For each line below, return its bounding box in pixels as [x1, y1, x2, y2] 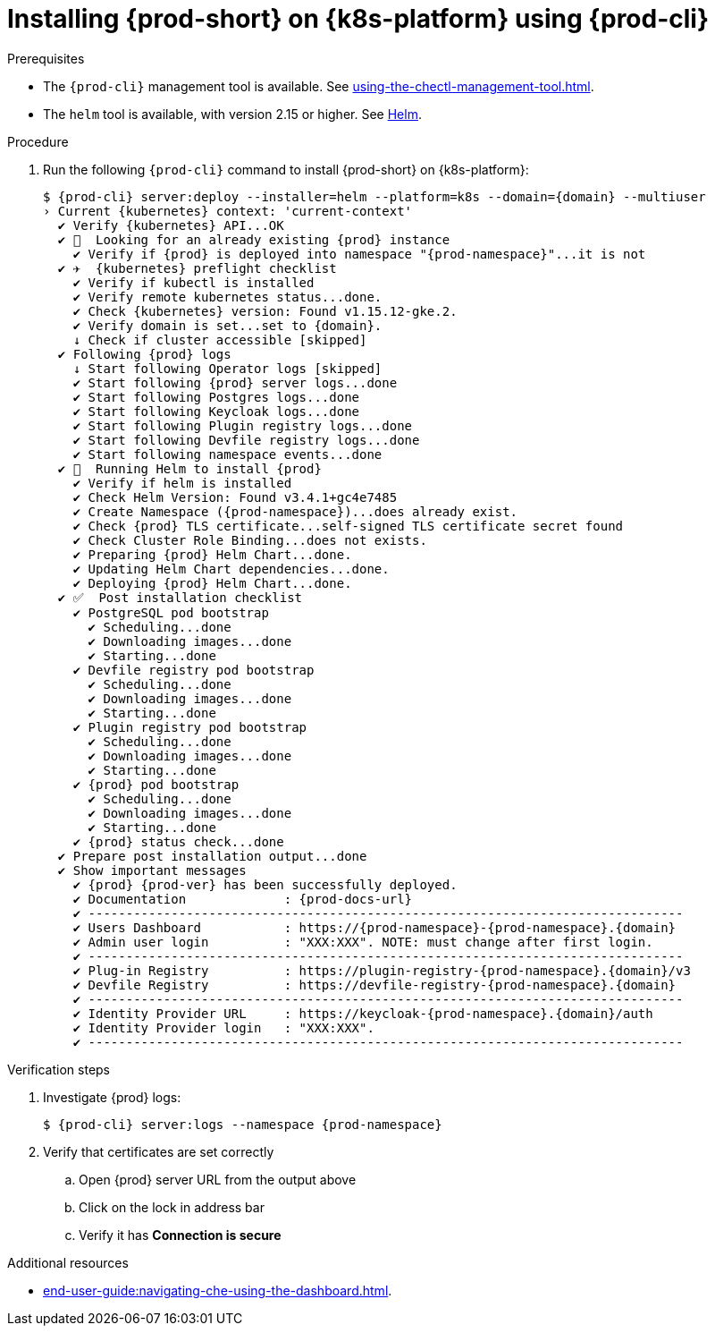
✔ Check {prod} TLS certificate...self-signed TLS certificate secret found [72, 518, 624, 533]
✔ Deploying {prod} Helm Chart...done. [72, 575, 352, 590]
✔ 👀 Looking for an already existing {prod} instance [57, 232, 450, 247]
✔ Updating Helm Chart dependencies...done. [72, 561, 390, 576]
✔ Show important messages [57, 862, 247, 878]
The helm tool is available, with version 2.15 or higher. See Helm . [43, 106, 422, 122]
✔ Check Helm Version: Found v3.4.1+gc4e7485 [72, 489, 398, 505]
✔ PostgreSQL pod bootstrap [72, 605, 269, 620]
